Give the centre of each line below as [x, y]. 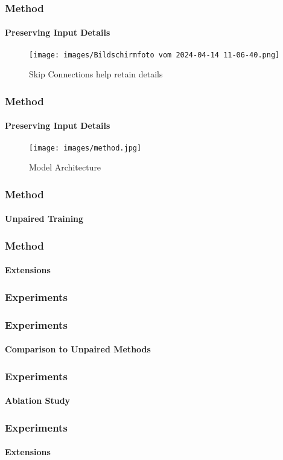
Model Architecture [65, 167]
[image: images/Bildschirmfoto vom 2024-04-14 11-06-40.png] [154, 55]
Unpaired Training [44, 219]
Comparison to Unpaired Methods [78, 349]
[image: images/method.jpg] [85, 148]
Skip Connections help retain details [96, 74]
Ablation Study [38, 400]
